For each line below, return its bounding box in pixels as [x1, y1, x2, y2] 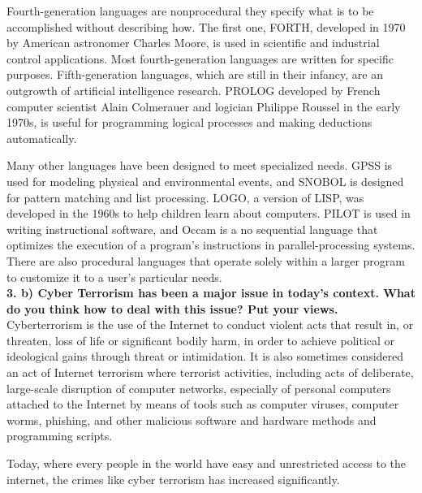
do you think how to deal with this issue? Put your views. [6, 300, 338, 317]
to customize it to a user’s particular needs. [6, 268, 222, 285]
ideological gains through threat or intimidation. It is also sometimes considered [6, 348, 404, 365]
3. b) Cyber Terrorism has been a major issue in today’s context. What [6, 284, 416, 301]
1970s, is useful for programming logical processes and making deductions [6, 114, 372, 131]
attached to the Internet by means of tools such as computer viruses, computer [6, 396, 399, 413]
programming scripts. [6, 427, 113, 444]
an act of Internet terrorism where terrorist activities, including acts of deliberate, [6, 364, 414, 381]
